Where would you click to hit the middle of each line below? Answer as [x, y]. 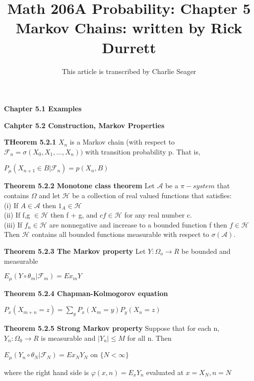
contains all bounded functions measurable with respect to [121, 234]
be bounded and [206, 251]
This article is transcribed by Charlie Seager [129, 71]
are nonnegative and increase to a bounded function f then [138, 224]
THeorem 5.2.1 [30, 142]
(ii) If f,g [17, 215]
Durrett [129, 47]
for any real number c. [158, 215]
